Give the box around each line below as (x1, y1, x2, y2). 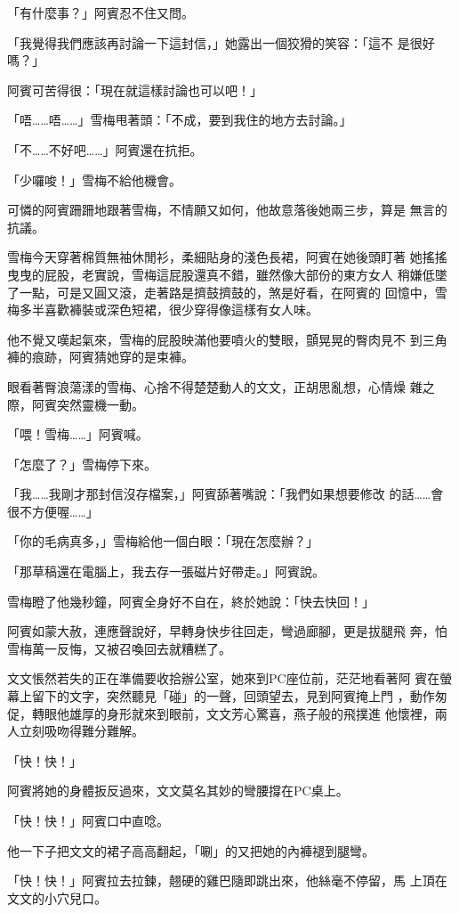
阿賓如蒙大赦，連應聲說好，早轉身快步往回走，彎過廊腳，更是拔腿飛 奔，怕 (7, 622, 447, 640)
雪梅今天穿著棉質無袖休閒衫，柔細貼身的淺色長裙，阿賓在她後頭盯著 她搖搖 (7, 248, 447, 266)
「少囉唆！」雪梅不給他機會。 (7, 170, 181, 189)
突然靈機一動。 (56, 395, 144, 413)
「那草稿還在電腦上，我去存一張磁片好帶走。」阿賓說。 (7, 562, 325, 581)
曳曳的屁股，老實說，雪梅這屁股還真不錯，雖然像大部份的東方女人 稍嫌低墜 (7, 265, 447, 283)
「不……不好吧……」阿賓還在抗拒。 (7, 140, 203, 159)
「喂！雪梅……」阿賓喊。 (7, 425, 149, 444)
